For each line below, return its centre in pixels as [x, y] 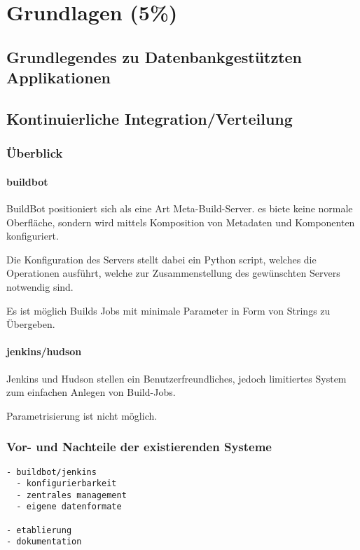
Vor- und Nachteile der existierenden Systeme [139, 447]
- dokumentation [44, 542]
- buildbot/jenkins [51, 472]
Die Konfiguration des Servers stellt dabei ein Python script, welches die [161, 259]
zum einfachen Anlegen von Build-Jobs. [91, 392]
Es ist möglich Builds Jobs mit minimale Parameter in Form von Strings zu [168, 310]
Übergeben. [31, 324]
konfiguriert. [33, 236]
